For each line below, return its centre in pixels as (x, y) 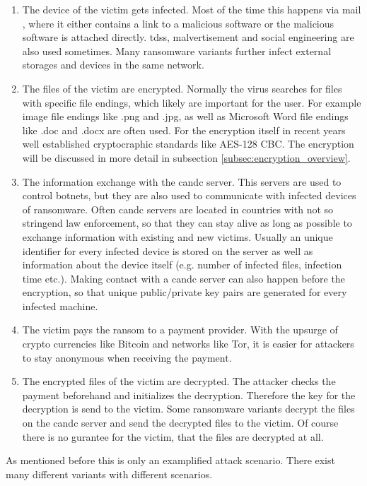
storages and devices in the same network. (113, 65)
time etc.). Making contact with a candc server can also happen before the (183, 278)
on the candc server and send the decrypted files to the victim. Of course (180, 423)
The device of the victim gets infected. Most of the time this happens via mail (192, 9)
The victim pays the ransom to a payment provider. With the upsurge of (180, 330)
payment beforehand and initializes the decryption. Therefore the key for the (189, 395)
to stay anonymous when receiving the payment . (127, 357)
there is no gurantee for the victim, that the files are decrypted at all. (173, 436)
